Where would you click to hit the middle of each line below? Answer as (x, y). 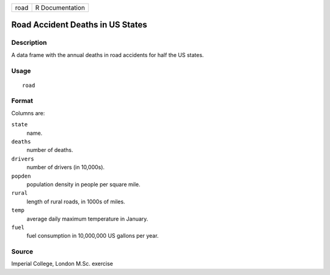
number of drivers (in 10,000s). (66, 167)
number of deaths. (50, 150)
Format (22, 101)
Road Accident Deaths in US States (79, 25)
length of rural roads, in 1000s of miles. (76, 202)
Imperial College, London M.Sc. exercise (62, 264)
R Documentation (60, 8)
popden (21, 176)
